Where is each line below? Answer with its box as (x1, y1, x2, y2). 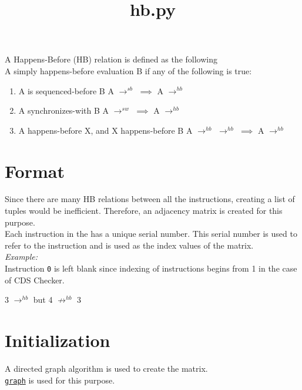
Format (5, 158, 65, 183)
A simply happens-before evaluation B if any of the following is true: (5, 64, 252, 77)
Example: (5, 250, 38, 263)
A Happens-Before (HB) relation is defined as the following (5, 53, 217, 65)
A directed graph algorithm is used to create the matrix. (5, 362, 208, 374)
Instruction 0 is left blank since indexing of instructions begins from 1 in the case (5, 262, 297, 275)
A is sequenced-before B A (18, 84, 114, 97)
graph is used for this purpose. (5, 374, 115, 386)
